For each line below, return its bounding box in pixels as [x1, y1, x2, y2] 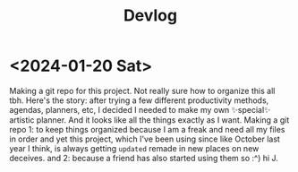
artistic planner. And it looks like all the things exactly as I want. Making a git [9, 114, 290, 125]
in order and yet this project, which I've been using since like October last [9, 133, 280, 144]
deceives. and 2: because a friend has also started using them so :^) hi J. [9, 152, 279, 163]
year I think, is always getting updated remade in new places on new [9, 142, 260, 153]
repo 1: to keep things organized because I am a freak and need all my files [9, 124, 285, 134]
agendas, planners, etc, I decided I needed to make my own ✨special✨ [9, 104, 271, 115]
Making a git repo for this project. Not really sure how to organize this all [9, 85, 276, 96]
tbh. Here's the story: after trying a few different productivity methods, [9, 95, 269, 106]
